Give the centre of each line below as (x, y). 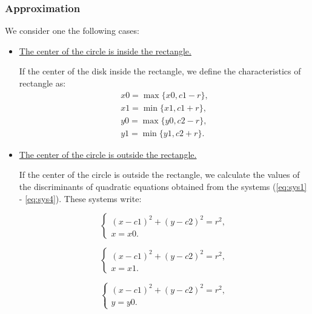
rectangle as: (42, 83)
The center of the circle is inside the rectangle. (105, 51)
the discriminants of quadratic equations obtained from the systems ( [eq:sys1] (163, 186)
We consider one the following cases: (72, 31)
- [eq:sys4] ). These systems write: (80, 198)
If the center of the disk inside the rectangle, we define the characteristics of (160, 71)
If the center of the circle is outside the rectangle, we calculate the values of (159, 175)
